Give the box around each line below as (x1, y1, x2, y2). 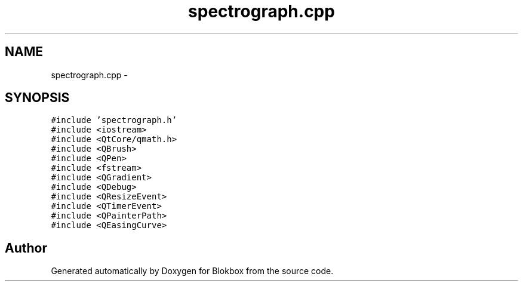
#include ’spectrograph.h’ (51, 115, 177, 125)
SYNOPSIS (5, 90, 70, 106)
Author (5, 240, 47, 256)
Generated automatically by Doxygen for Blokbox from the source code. (51, 266, 334, 276)
